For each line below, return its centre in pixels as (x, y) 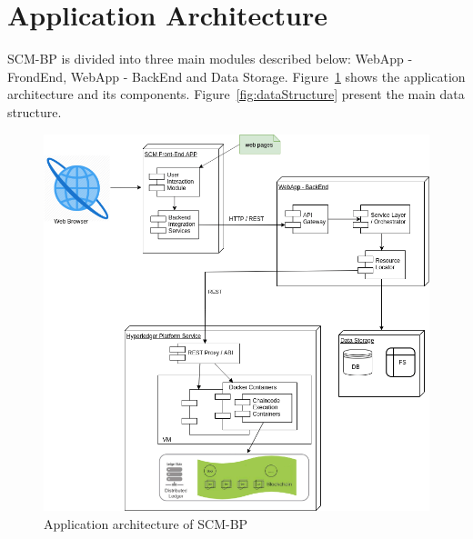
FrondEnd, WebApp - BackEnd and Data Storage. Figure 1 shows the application (236, 76)
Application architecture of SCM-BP (146, 523)
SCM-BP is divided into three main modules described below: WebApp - (210, 59)
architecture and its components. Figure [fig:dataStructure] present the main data (236, 94)
